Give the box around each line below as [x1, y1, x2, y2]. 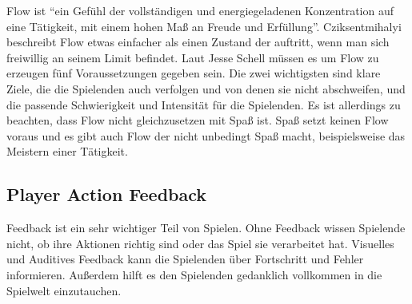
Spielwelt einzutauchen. [6, 282, 122, 298]
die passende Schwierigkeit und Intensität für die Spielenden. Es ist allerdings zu [6, 96, 401, 113]
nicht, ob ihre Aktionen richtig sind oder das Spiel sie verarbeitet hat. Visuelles [6, 235, 394, 251]
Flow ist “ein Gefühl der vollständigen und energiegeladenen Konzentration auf [6, 2, 394, 18]
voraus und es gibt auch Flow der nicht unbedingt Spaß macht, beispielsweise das [6, 127, 406, 144]
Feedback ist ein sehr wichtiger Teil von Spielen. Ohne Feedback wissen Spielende [6, 219, 406, 236]
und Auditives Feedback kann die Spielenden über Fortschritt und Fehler [6, 251, 364, 267]
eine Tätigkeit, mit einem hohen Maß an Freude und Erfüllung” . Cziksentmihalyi [6, 18, 402, 34]
